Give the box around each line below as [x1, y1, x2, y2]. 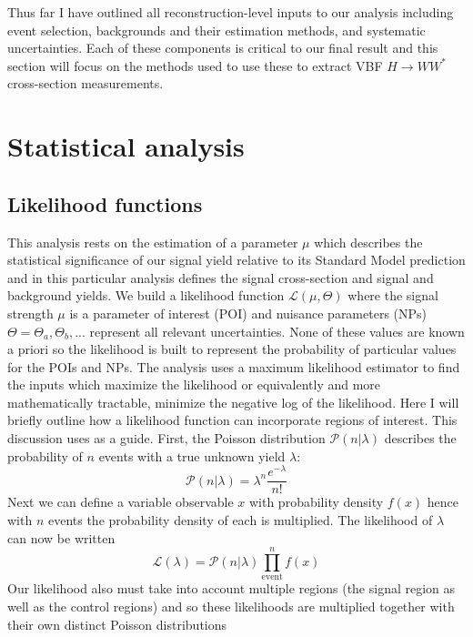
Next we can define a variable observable [7, 492, 234, 511]
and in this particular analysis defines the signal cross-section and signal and [7, 268, 434, 287]
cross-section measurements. [7, 74, 164, 93]
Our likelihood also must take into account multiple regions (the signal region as [7, 579, 456, 598]
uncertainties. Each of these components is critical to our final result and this [7, 38, 438, 57]
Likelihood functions [7, 189, 203, 217]
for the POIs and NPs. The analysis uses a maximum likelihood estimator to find [7, 357, 460, 376]
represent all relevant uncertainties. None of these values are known [89, 321, 465, 340]
